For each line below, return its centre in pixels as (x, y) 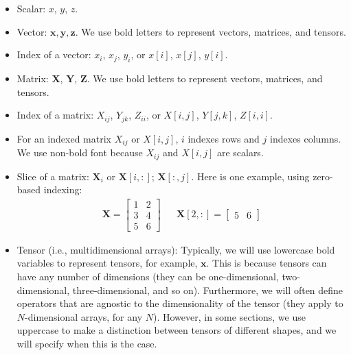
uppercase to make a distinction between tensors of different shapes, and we (177, 330)
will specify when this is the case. (87, 343)
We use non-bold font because (80, 152)
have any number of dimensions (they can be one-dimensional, (148, 277)
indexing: (63, 189)
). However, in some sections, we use (229, 316)
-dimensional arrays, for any (84, 316)
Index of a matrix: (55, 115)
